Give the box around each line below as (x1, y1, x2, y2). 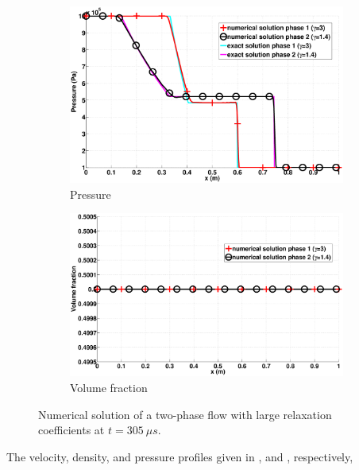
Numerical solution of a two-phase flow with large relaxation (38, 406, 332, 422)
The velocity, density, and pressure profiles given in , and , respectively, (6, 448, 353, 464)
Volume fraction (70, 379, 148, 396)
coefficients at (38, 421, 105, 438)
